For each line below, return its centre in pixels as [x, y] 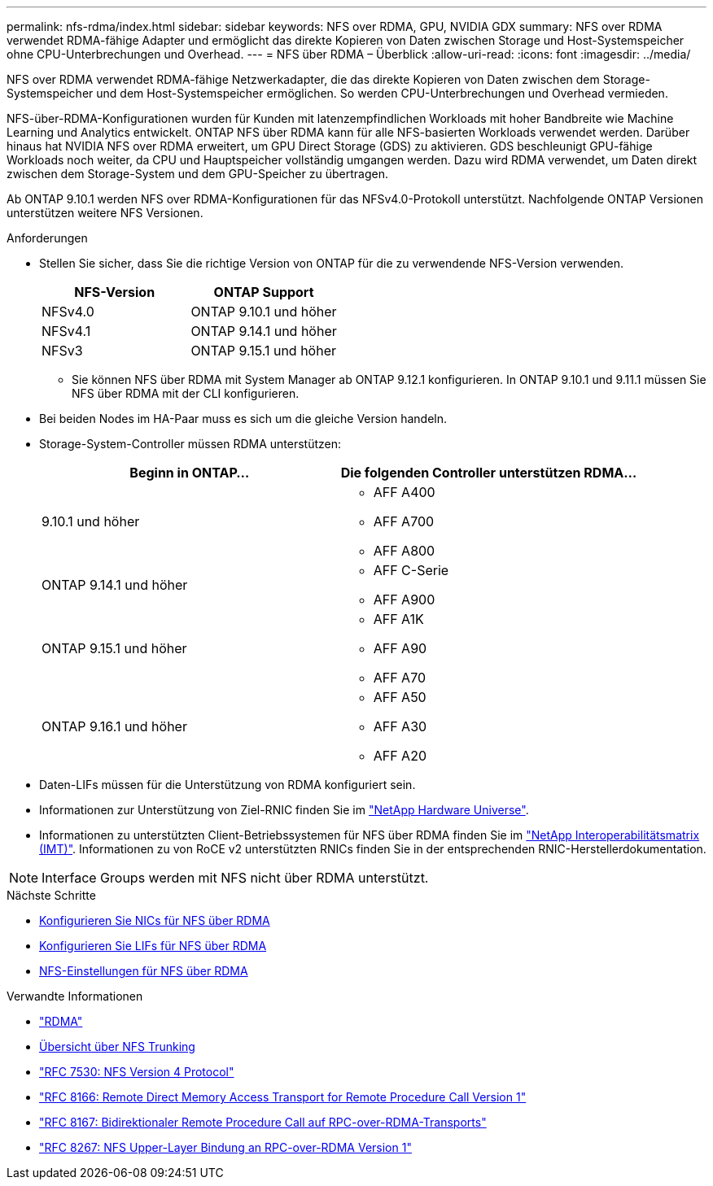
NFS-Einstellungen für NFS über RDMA [144, 971]
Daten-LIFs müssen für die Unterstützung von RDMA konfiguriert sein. [227, 785]
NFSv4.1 [66, 331]
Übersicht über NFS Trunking [117, 1046]
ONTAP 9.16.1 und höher [114, 726]
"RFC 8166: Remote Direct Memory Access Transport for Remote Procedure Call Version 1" [283, 1097]
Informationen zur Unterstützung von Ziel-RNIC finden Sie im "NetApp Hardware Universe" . [284, 810]
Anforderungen [47, 238]
